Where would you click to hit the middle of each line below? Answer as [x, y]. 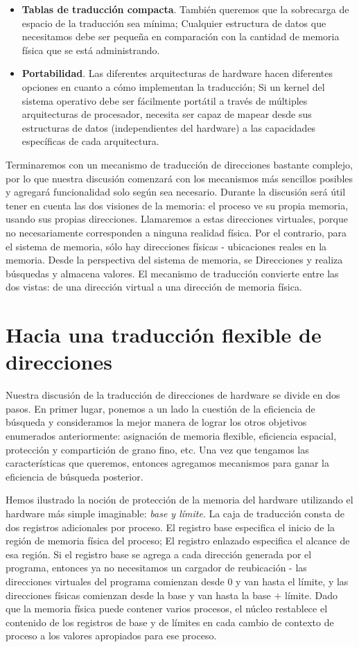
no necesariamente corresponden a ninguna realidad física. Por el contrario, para [176, 232]
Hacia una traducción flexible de [164, 335]
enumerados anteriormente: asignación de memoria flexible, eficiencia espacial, [171, 435]
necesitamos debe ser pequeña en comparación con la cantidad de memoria [181, 36]
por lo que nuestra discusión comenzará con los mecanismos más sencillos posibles [179, 178]
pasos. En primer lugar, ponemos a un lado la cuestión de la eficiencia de [160, 408]
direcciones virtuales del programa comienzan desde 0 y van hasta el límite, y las [177, 581]
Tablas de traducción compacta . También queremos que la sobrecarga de [185, 9]
